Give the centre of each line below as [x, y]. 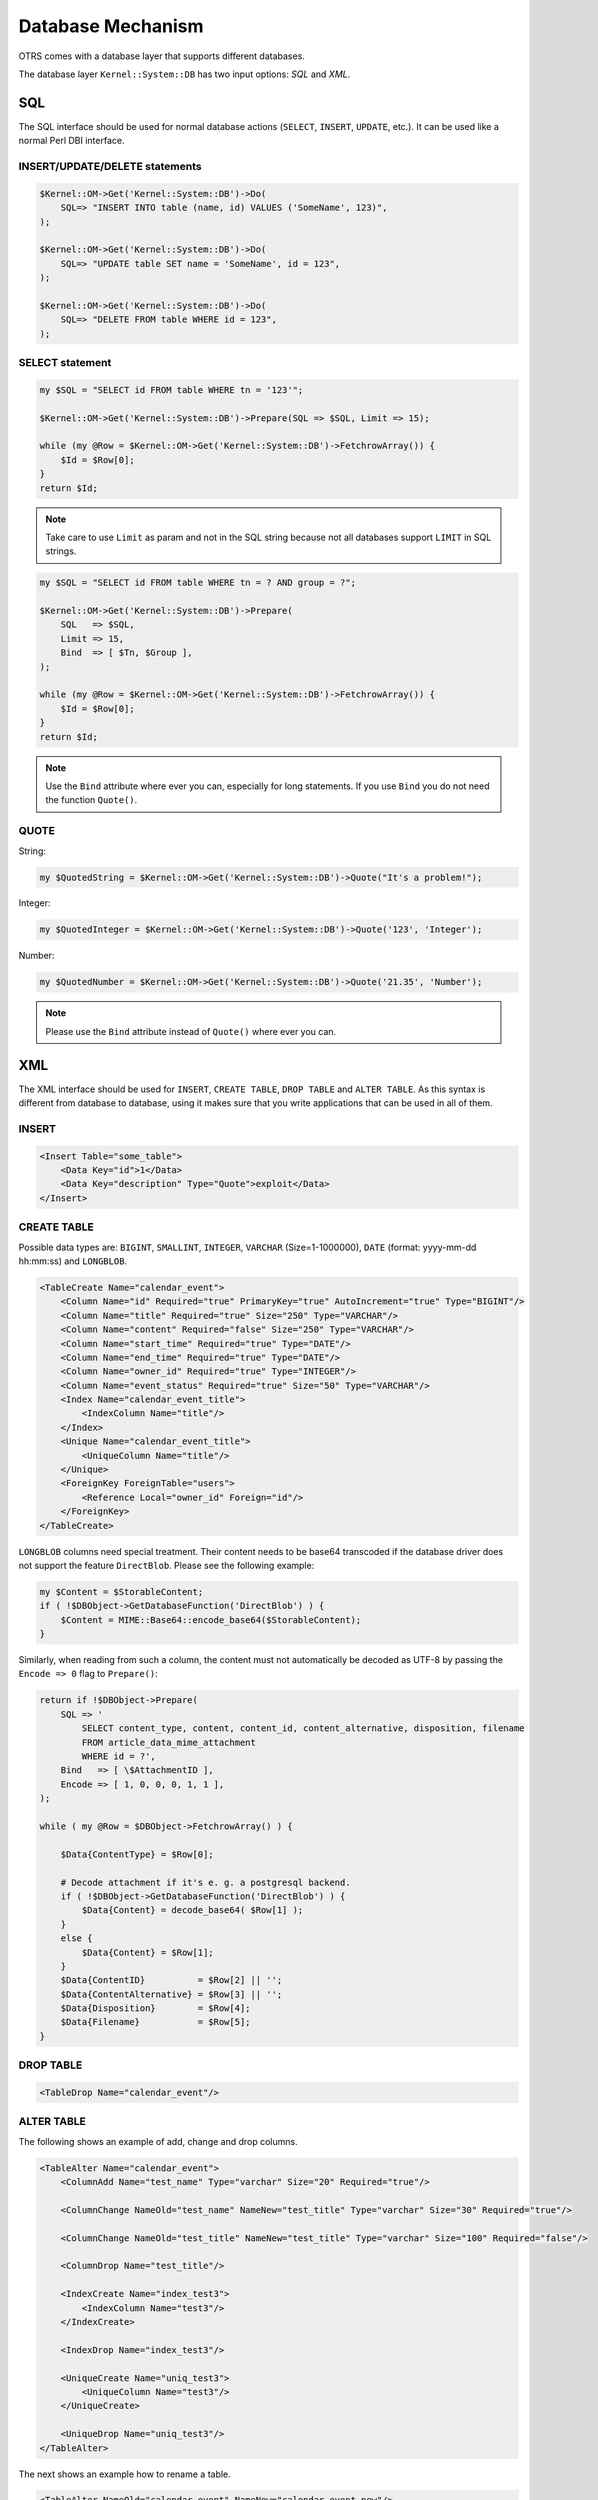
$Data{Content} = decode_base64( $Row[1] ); [192, 1910]
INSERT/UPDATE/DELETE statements [110, 166]
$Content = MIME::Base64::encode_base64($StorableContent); [211, 1619]
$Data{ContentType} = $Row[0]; [137, 1854]
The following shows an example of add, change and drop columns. [158, 2141]
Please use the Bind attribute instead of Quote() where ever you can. [191, 1031]
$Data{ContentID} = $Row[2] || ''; [171, 1980]
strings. [61, 551]
